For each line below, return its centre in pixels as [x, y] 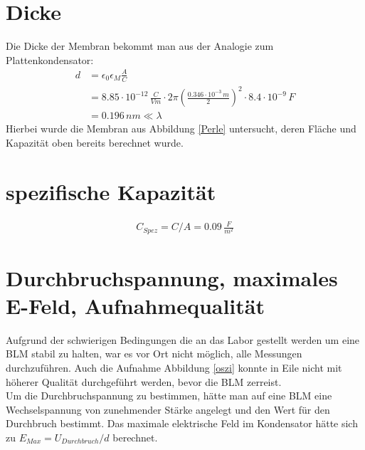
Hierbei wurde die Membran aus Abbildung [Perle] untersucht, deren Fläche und [181, 129]
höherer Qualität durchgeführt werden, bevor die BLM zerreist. [144, 381]
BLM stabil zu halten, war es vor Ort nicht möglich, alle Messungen [154, 354]
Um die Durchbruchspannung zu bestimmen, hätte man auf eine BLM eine [169, 396]
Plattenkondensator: [50, 59]
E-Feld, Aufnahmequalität [135, 305]
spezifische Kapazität [111, 191]
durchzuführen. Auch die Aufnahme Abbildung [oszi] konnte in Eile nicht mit [174, 368]
